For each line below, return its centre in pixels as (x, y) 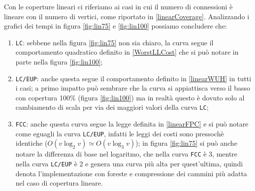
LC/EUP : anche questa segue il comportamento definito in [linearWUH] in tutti (133, 78)
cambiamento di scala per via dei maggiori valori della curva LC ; (112, 107)
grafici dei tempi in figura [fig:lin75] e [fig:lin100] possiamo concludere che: (115, 26)
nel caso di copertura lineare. (59, 183)
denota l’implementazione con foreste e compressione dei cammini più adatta (131, 173)
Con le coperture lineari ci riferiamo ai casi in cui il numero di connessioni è (118, 6)
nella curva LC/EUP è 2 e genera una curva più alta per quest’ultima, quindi (129, 164)
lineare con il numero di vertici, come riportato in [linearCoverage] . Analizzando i (127, 16)
